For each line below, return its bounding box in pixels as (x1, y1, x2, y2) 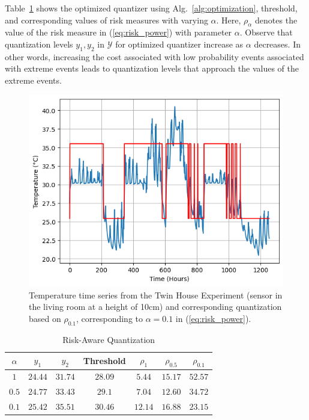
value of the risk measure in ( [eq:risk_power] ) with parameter (5, 26, 232, 39)
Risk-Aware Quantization (62, 333, 155, 345)
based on (29, 312, 61, 324)
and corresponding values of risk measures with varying (5, 13, 208, 26)
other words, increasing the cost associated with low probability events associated (5, 50, 304, 63)
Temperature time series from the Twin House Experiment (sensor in (29, 288, 283, 301)
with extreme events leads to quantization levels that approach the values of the (5, 62, 299, 75)
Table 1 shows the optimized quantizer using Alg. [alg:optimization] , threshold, (5, 2, 298, 14)
